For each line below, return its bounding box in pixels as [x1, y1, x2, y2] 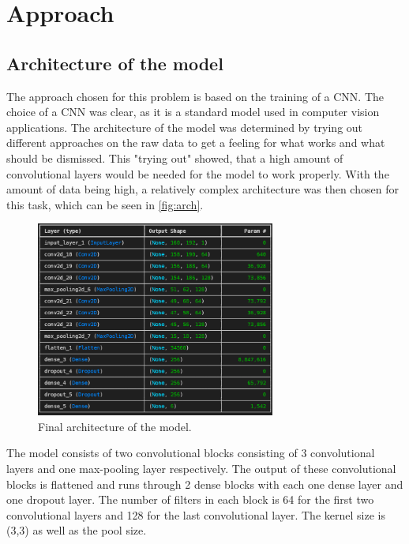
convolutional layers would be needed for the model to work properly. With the [6, 165, 389, 182]
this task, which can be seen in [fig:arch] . [6, 196, 204, 212]
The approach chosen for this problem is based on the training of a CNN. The [6, 88, 385, 104]
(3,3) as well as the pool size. [6, 522, 147, 538]
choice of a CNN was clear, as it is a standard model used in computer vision [6, 103, 380, 120]
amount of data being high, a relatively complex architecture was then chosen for [6, 181, 399, 197]
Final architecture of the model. [38, 418, 192, 434]
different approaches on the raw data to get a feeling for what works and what [6, 134, 385, 151]
